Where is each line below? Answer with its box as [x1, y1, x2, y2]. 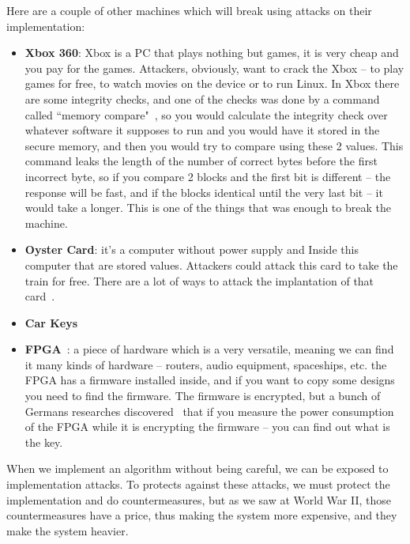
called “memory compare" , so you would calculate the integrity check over [24, 106, 388, 123]
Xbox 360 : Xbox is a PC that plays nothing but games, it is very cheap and [24, 44, 399, 61]
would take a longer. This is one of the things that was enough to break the [24, 199, 391, 216]
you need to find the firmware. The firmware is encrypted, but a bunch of [24, 387, 381, 404]
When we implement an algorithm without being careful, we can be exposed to [6, 460, 389, 477]
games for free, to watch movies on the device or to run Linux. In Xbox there [24, 75, 400, 92]
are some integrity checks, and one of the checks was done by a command [24, 90, 380, 107]
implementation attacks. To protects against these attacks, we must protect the [6, 476, 390, 493]
